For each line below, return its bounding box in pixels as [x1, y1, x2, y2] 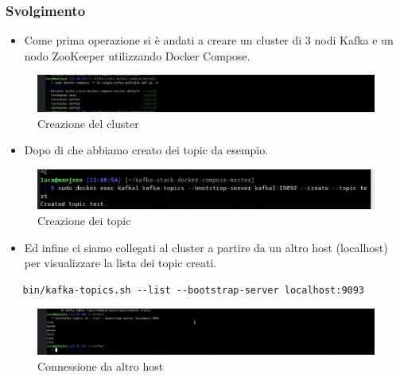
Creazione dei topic [37, 212, 131, 229]
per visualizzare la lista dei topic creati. [24, 255, 217, 271]
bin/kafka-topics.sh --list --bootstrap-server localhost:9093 [22, 284, 365, 296]
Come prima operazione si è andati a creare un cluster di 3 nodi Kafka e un [24, 32, 394, 49]
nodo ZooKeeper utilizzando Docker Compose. [24, 47, 250, 64]
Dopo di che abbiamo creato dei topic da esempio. [24, 142, 269, 158]
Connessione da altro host [37, 357, 164, 374]
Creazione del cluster [37, 115, 139, 131]
